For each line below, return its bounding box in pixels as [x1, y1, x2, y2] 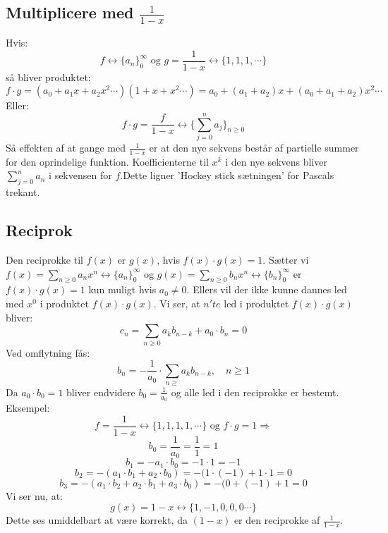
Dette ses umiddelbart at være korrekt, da [6, 513, 188, 527]
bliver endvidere [66, 384, 135, 399]
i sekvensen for [49, 168, 112, 183]
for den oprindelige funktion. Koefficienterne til [6, 154, 209, 169]
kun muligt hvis [88, 282, 157, 297]
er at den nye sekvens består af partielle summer [149, 140, 359, 155]
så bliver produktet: [6, 69, 91, 84]
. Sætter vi [262, 252, 309, 267]
